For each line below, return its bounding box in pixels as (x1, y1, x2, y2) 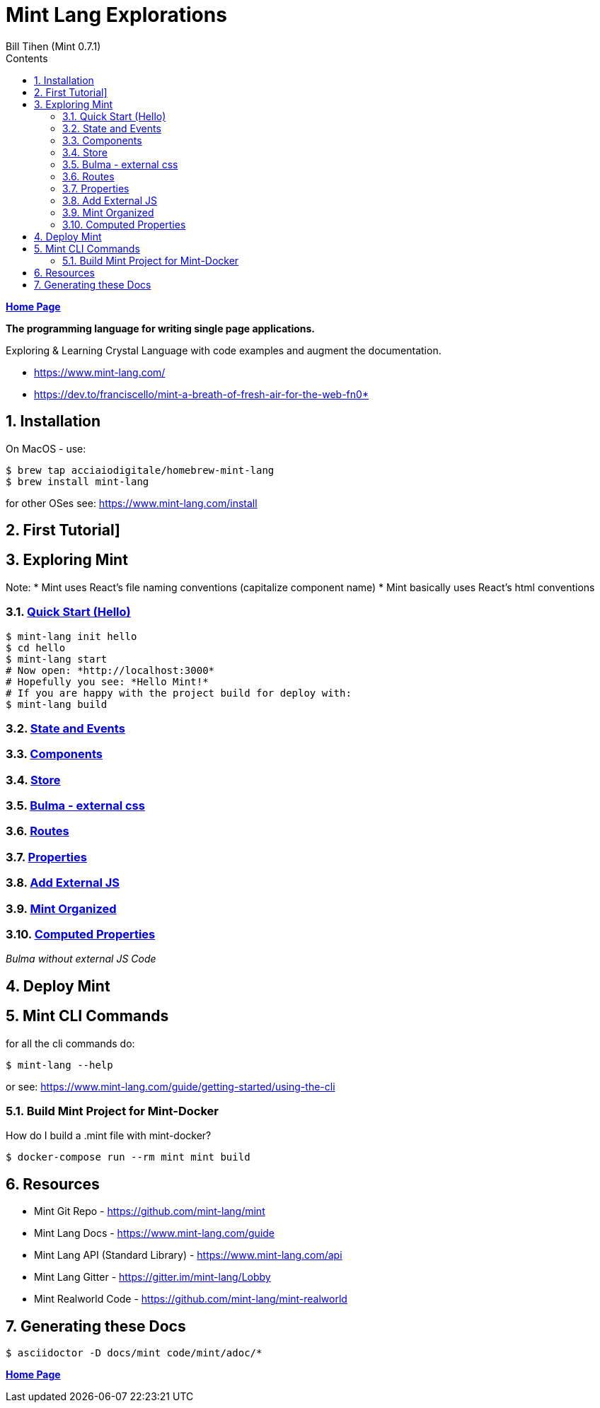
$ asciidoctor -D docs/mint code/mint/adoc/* (6, 1347, 262, 1359)
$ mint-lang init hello (6, 630, 137, 642)
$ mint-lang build (6, 698, 108, 710)
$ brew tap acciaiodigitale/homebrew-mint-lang (6, 464, 275, 476)
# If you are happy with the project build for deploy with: (6, 687, 352, 699)
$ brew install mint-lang (6, 475, 149, 487)
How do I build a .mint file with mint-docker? (6, 1129, 212, 1142)
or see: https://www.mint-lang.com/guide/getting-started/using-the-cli (6, 1080, 335, 1093)
